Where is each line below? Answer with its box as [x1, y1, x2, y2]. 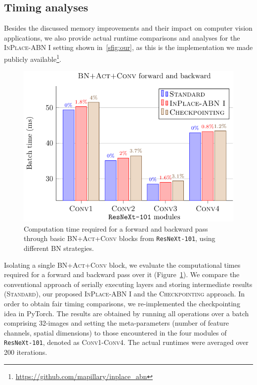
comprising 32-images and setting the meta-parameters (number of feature [4, 318, 229, 328]
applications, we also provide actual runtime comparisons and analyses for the [4, 32, 240, 43]
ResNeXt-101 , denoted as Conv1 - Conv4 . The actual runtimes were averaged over [4, 337, 249, 347]
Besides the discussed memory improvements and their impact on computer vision [4, 23, 253, 33]
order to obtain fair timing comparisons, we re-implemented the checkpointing [4, 298, 240, 309]
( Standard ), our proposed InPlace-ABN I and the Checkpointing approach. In [4, 289, 245, 299]
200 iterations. [4, 347, 47, 357]
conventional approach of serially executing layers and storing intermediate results [4, 279, 253, 289]
